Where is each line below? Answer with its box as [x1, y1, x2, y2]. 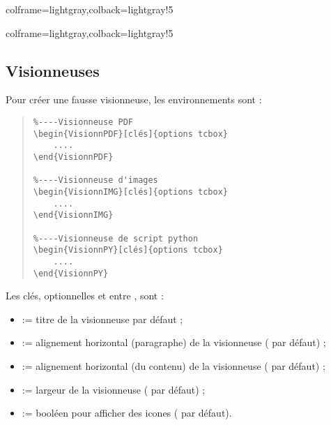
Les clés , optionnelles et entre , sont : [6, 288, 164, 303]
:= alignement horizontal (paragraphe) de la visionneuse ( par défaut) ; [22, 335, 326, 350]
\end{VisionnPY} [33, 268, 109, 278]
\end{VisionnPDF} [33, 151, 114, 162]
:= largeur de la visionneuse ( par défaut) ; [22, 382, 206, 396]
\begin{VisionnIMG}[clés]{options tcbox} [33, 186, 228, 197]
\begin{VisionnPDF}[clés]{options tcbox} [33, 128, 228, 139]
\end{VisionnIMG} [33, 210, 114, 221]
